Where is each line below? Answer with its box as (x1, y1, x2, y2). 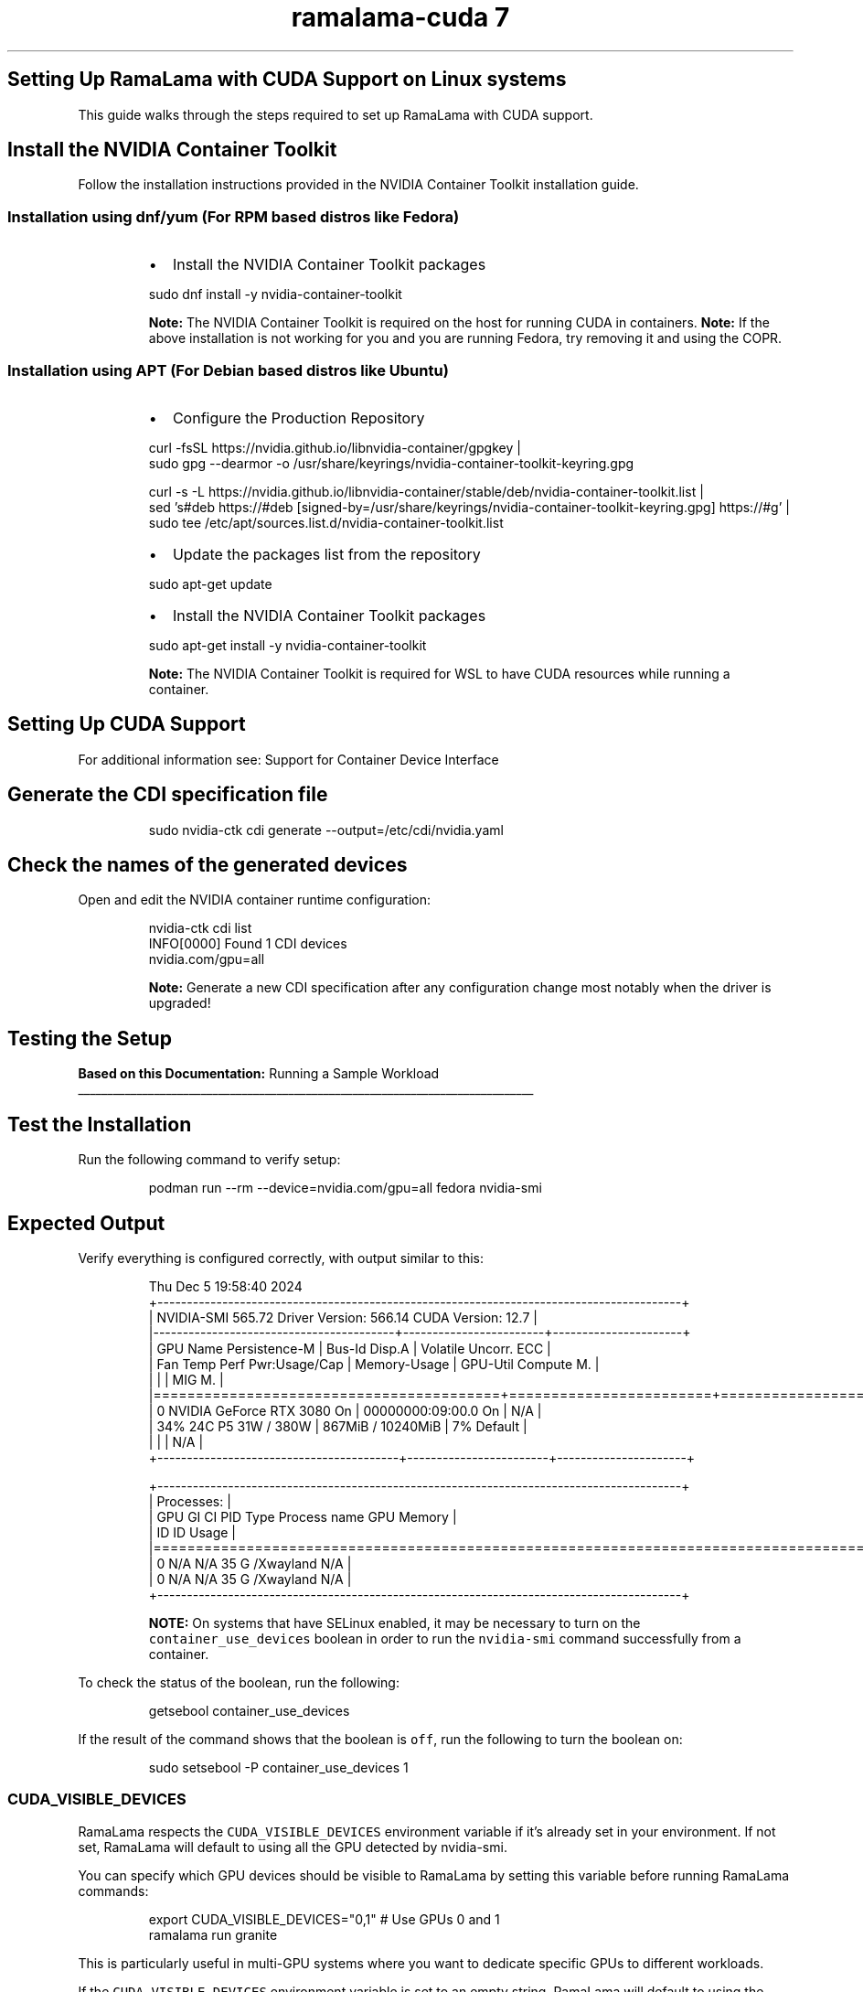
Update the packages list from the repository (172, 544, 481, 563)
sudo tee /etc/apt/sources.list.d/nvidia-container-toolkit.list (148, 514, 504, 530)
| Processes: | (148, 1494, 231, 1509)
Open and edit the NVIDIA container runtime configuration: (78, 892, 431, 908)
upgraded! (148, 995, 211, 1012)
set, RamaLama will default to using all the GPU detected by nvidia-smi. (78, 1838, 507, 1855)
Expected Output (7, 1211, 165, 1235)
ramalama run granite (148, 1926, 278, 1943)
